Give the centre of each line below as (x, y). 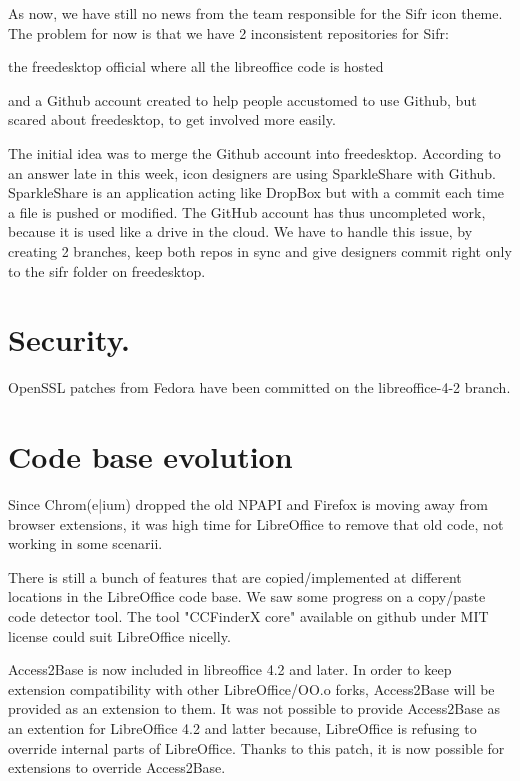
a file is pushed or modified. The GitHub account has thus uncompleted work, (247, 211)
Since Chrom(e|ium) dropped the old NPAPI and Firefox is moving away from (248, 503)
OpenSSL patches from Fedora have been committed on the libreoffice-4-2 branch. (259, 387)
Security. (69, 339)
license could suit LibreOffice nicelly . (119, 635)
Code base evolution (150, 456)
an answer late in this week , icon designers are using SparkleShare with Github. (252, 172)
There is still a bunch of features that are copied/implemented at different (235, 576)
